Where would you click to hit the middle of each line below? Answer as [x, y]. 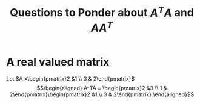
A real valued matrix [58, 62]
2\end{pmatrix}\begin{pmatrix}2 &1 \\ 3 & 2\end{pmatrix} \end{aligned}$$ [102, 94]
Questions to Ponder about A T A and [102, 12]
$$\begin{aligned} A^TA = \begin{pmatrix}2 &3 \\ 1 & [102, 88]
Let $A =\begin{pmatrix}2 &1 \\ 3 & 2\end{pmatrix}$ [71, 78]
